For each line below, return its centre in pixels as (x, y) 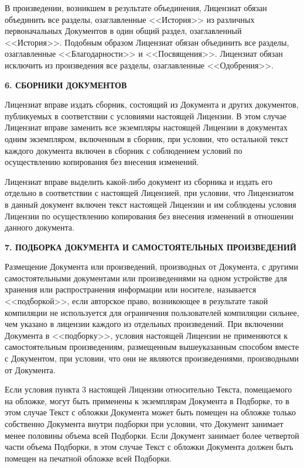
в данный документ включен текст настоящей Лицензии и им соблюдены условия (151, 204)
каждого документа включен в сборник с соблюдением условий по (124, 150)
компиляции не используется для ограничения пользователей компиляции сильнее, (152, 312)
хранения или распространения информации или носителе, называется (131, 289)
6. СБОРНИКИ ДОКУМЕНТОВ (66, 85)
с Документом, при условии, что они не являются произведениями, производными (152, 358)
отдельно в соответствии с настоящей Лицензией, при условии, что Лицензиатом (149, 193)
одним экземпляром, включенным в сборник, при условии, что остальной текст (147, 138)
